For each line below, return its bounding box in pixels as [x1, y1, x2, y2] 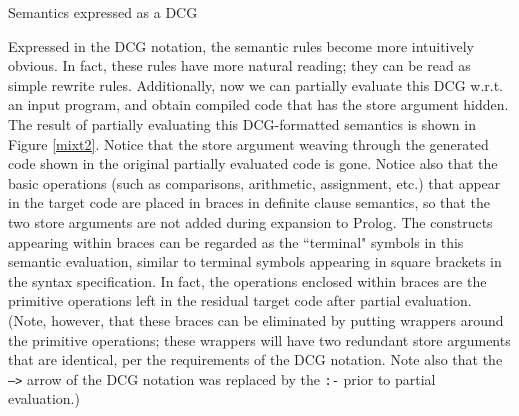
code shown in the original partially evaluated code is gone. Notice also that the [8, 153, 498, 174]
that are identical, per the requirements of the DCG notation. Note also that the [8, 349, 503, 370]
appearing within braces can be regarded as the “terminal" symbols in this [8, 231, 464, 252]
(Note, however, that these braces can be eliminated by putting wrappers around [8, 309, 504, 330]
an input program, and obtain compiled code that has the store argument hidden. [8, 94, 509, 115]
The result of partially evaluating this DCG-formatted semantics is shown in [8, 113, 476, 134]
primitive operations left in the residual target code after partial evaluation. [8, 290, 472, 311]
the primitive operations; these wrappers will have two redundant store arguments [8, 329, 511, 350]
